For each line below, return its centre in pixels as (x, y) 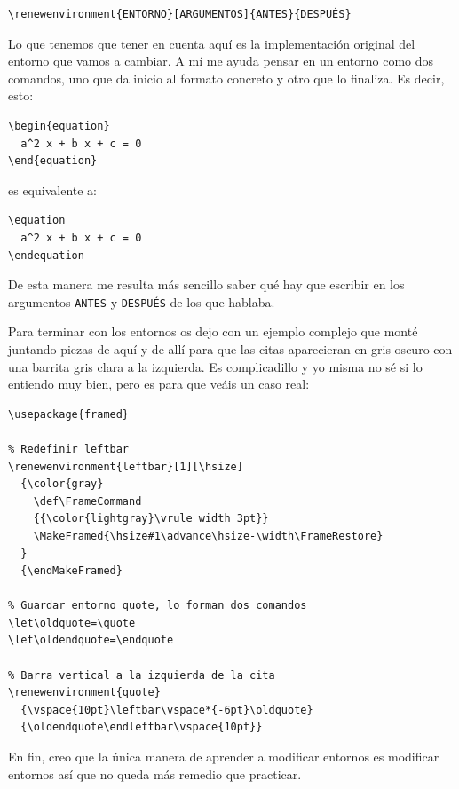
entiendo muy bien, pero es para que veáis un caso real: (159, 384)
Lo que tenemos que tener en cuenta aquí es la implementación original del (212, 43)
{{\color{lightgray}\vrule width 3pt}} (151, 519)
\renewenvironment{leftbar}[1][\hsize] (126, 466)
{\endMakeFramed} (71, 571)
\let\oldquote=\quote (72, 623)
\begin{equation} (59, 126)
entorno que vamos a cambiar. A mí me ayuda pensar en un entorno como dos (221, 61)
